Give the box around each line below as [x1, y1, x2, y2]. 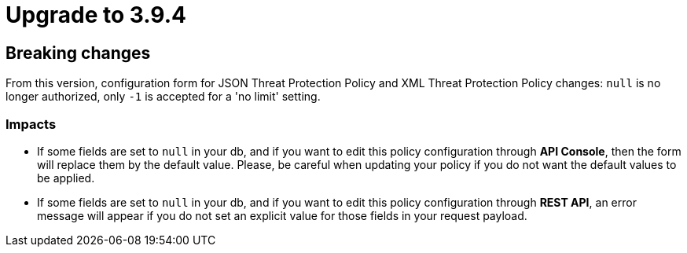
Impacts [6, 115, 57, 132]
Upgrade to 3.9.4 [6, 2, 186, 28]
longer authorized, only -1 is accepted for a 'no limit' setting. [6, 90, 321, 104]
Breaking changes [6, 42, 151, 63]
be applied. [37, 170, 95, 185]
